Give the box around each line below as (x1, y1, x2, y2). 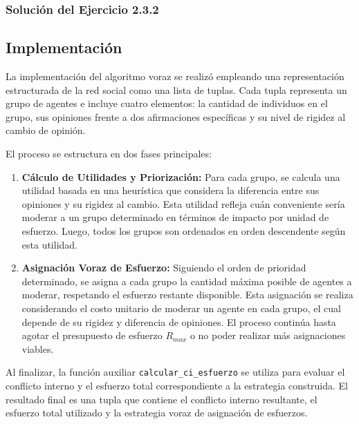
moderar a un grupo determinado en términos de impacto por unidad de (21, 210, 329, 224)
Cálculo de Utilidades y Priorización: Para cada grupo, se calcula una (21, 169, 340, 184)
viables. (21, 341, 54, 356)
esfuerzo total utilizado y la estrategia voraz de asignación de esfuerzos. (6, 405, 308, 420)
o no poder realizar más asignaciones (190, 328, 346, 343)
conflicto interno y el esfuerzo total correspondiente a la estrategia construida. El (6, 378, 349, 392)
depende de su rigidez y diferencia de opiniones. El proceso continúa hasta (21, 314, 336, 329)
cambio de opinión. (6, 123, 86, 137)
